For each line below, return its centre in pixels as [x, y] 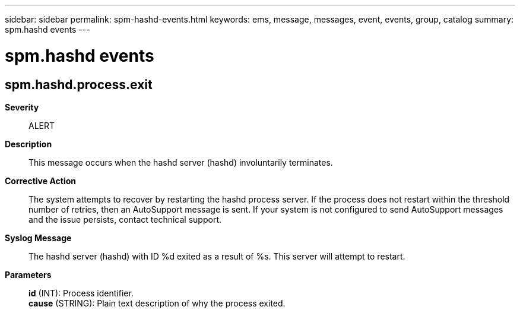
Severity [22, 107]
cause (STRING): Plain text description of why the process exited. [157, 303]
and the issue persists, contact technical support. [125, 219]
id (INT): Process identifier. [81, 293]
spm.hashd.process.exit [79, 84]
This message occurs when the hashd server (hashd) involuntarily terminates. [181, 162]
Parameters [28, 274]
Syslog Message [38, 238]
